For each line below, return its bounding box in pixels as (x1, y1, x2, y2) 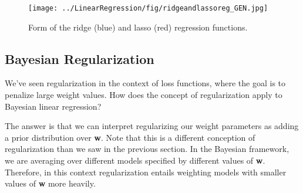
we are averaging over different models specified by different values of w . (5, 154, 265, 167)
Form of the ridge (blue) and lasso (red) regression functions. (28, 21, 248, 33)
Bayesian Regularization (5, 49, 154, 67)
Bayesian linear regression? (5, 100, 102, 112)
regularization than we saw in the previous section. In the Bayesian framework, (5, 143, 289, 155)
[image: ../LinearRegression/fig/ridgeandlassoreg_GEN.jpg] (28, 4, 268, 12)
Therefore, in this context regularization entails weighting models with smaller (5, 165, 287, 178)
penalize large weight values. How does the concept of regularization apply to (5, 89, 282, 101)
